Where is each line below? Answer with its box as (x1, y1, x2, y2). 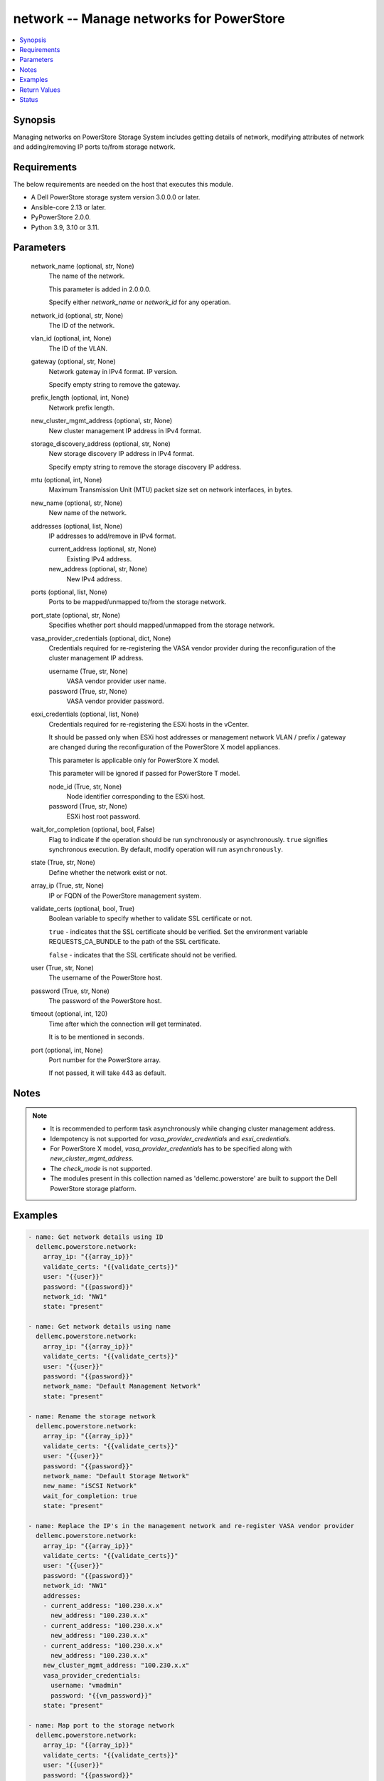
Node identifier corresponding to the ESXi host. (66, 792, 206, 801)
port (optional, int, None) (31, 1046, 103, 1054)
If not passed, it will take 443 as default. (48, 1069, 166, 1077)
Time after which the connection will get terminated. (48, 1019, 202, 1028)
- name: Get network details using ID (28, 1232, 164, 1241)
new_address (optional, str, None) (48, 565, 148, 573)
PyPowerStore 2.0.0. (31, 213, 92, 222)
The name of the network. (48, 271, 125, 281)
